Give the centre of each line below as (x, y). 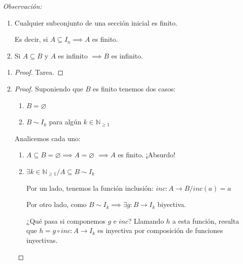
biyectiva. (172, 204)
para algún (65, 122)
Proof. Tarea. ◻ (39, 72)
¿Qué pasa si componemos (66, 220)
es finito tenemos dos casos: (134, 88)
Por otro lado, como (56, 204)
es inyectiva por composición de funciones (160, 230)
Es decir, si (31, 39)
